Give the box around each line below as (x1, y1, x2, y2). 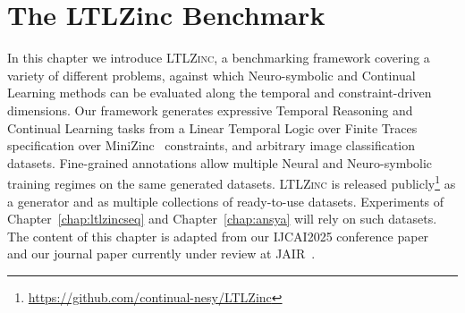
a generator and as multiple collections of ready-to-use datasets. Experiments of (7, 191, 444, 210)
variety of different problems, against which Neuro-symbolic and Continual (7, 65, 416, 84)
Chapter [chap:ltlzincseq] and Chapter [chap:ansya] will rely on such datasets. (7, 209, 437, 228)
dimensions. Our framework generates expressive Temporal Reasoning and (7, 100, 413, 119)
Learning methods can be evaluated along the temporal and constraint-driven (7, 83, 432, 102)
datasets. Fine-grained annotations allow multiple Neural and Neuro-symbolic (7, 153, 433, 172)
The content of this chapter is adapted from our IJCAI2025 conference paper (7, 226, 429, 245)
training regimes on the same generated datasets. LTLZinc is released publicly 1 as (7, 172, 456, 192)
